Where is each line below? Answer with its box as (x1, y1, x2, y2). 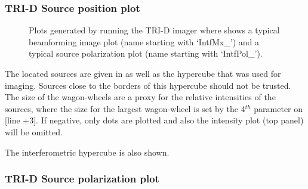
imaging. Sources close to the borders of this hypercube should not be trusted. (5, 79, 291, 91)
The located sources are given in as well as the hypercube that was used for (5, 67, 281, 79)
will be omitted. (5, 125, 63, 138)
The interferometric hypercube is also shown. (5, 145, 170, 158)
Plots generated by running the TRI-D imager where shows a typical (29, 24, 280, 36)
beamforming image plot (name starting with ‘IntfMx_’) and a (29, 35, 259, 48)
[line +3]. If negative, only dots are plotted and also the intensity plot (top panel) (5, 114, 304, 126)
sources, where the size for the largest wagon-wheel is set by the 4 (5, 102, 245, 114)
